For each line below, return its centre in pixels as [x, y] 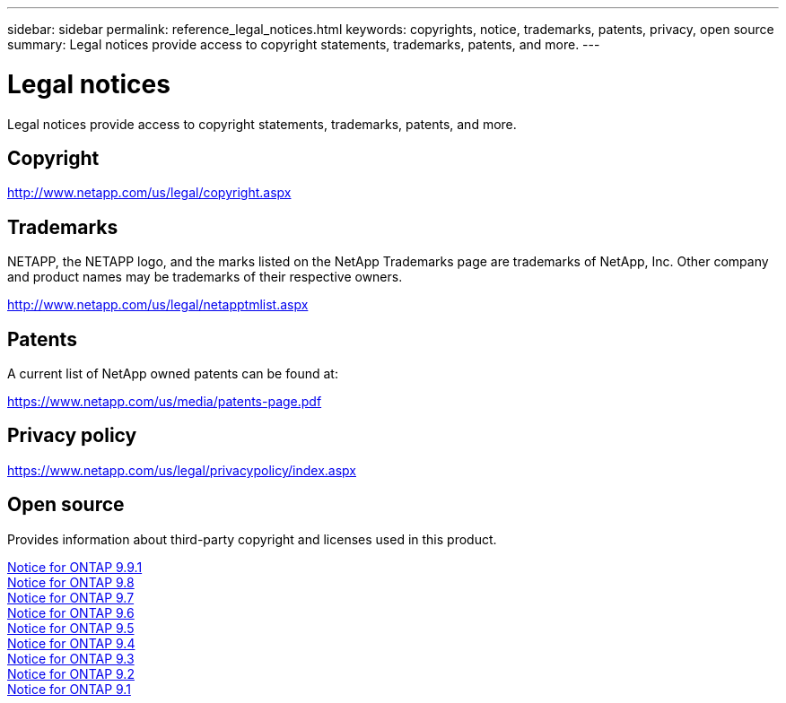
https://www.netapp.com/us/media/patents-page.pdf [165, 402]
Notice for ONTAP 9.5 [71, 628]
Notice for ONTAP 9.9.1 [75, 567]
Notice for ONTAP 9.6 [71, 612]
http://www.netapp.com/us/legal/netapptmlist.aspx [158, 305]
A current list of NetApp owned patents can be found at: [173, 374]
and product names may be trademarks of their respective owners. [205, 277]
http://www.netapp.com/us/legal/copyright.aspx [149, 193]
